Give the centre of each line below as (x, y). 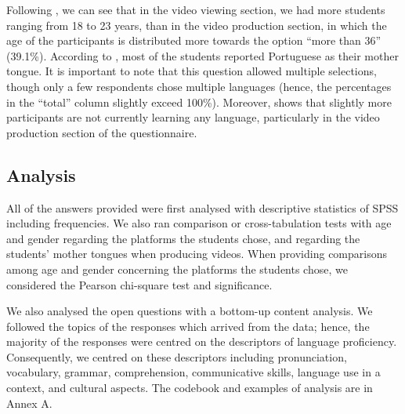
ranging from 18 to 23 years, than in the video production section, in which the (197, 25)
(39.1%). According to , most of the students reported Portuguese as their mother (202, 55)
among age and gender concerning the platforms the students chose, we (177, 269)
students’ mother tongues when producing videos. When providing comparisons (197, 254)
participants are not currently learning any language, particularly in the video (193, 117)
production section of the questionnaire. (102, 132)
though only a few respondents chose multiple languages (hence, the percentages (199, 86)
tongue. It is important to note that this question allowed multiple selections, (192, 71)
